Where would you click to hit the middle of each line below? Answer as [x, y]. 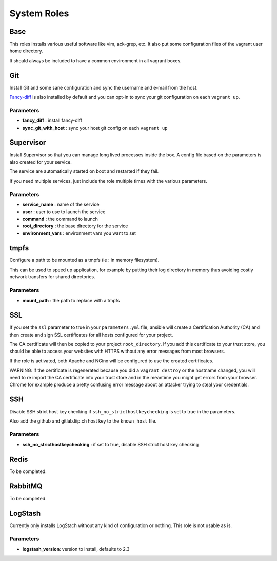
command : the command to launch [60, 219]
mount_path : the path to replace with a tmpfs [71, 301]
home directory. [26, 51]
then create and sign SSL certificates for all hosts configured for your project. [91, 335]
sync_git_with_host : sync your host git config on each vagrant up [95, 128]
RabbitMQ [26, 486]
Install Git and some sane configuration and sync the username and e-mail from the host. [104, 87]
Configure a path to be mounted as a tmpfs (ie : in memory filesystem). [84, 260]
